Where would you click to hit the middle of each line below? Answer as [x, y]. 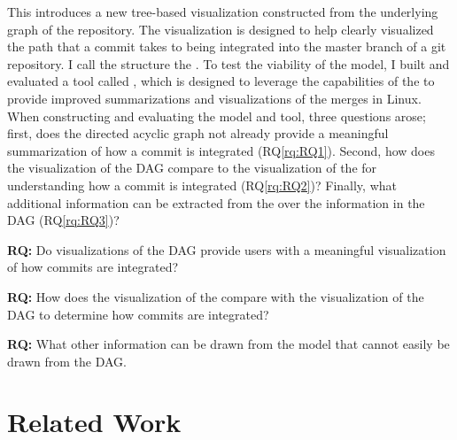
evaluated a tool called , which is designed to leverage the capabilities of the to [221, 81]
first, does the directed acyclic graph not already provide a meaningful [198, 133]
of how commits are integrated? [93, 267]
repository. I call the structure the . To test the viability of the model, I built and [228, 63]
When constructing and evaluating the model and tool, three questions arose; [217, 116]
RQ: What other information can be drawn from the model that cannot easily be [228, 344]
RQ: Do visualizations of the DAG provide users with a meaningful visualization [227, 249]
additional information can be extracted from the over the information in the [216, 202]
